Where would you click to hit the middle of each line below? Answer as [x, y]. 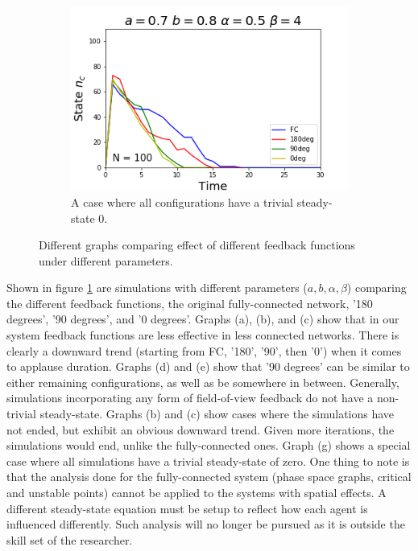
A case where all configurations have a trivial [182, 201]
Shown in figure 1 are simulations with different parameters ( [157, 288]
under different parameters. [106, 260]
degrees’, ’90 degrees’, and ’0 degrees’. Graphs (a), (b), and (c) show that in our [203, 319]
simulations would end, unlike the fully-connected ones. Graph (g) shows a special [209, 445]
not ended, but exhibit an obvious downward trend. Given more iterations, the [201, 429]
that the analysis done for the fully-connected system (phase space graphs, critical [209, 477]
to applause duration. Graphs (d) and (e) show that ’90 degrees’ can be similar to [208, 366]
